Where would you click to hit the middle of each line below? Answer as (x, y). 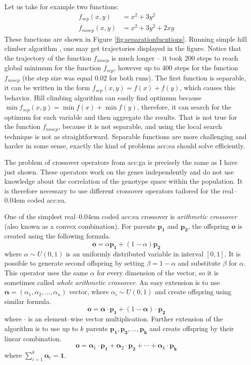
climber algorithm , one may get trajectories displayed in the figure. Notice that (123, 48)
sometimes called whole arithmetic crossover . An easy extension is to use (112, 282)
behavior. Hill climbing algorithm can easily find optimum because (103, 97)
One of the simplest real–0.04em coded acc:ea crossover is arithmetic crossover (121, 216)
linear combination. (33, 338)
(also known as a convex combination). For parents (80, 226)
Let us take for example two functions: (62, 6)
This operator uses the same (46, 272)
